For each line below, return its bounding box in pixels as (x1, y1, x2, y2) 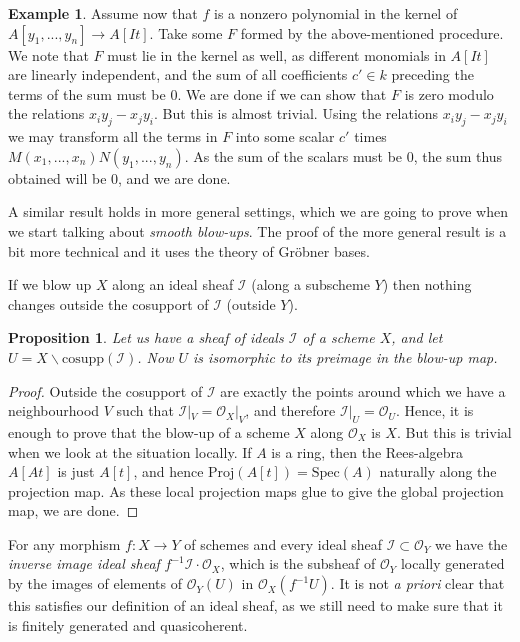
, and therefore (245, 400, 336, 421)
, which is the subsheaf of (220, 553, 376, 574)
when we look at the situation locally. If (8, 441, 252, 462)
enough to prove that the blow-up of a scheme (8, 421, 290, 442)
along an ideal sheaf (112, 274, 234, 295)
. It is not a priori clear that (330, 573, 505, 594)
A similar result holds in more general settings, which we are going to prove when (8, 201, 508, 222)
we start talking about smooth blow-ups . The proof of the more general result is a (8, 220, 507, 241)
